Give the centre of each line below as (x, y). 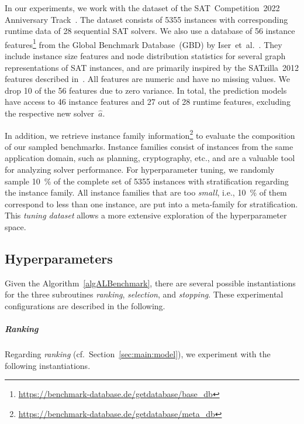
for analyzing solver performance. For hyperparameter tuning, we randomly (140, 170)
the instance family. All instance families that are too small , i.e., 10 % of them (146, 192)
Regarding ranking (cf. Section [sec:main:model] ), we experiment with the (138, 354)
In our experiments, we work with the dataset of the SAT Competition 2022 (142, 8)
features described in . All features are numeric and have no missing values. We (147, 79)
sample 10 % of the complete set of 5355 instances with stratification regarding (147, 181)
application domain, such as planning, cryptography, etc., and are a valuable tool (150, 158)
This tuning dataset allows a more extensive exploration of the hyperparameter (146, 215)
